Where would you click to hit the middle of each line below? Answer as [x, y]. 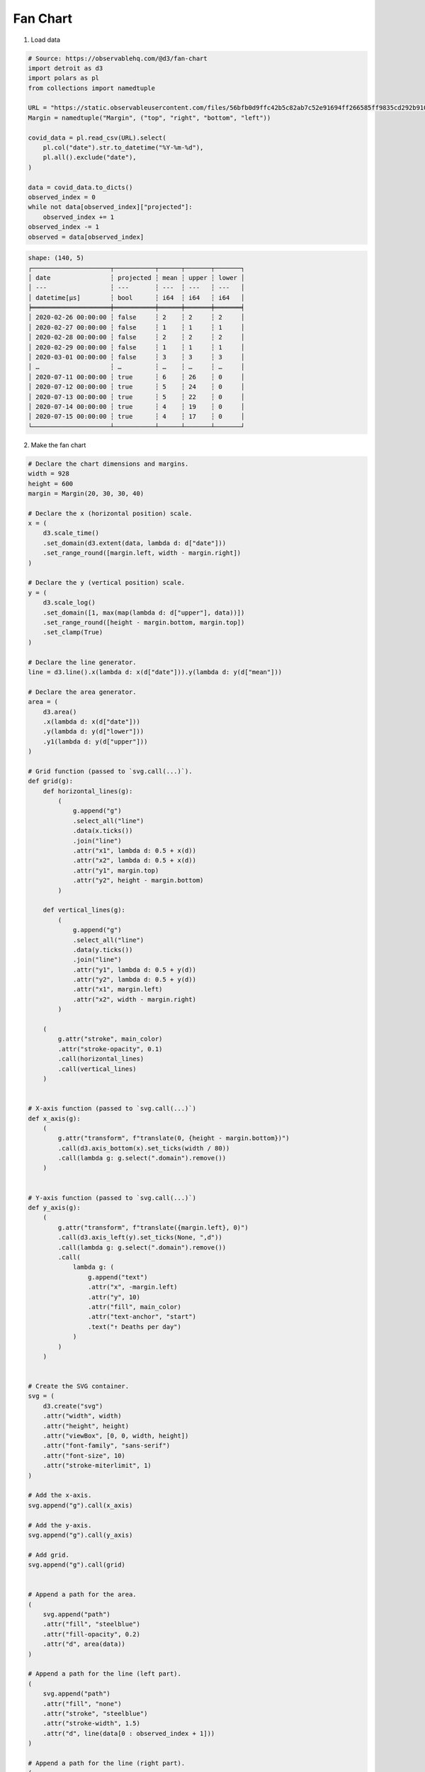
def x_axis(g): [54, 1118]
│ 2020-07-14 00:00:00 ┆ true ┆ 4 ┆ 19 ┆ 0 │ [136, 406]
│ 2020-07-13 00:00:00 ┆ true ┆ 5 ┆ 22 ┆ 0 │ [136, 397]
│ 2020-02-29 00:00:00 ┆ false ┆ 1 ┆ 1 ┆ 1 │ [136, 347]
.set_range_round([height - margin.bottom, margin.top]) [144, 623]
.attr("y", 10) [114, 1297]
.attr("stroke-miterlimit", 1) [97, 1466]
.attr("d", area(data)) [84, 1644]
